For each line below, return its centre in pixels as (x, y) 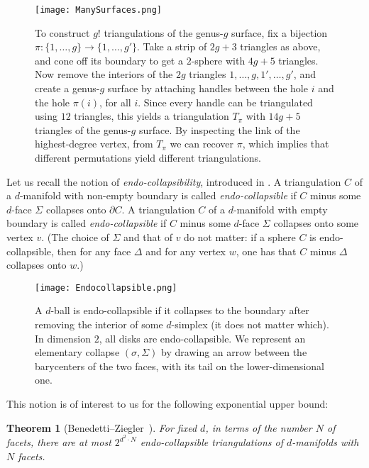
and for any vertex (186, 251)
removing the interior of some (99, 324)
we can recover (202, 144)
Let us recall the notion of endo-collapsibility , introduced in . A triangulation (174, 181)
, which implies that (286, 144)
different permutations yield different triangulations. (148, 157)
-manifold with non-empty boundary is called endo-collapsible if (158, 195)
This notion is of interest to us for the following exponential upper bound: (167, 403)
